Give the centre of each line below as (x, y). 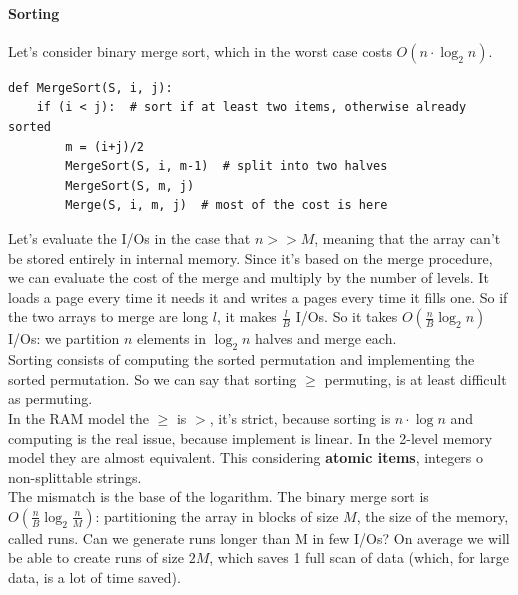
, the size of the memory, (432, 515)
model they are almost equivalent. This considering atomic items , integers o (246, 457)
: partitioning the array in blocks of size (217, 515)
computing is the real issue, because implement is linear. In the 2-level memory (250, 437)
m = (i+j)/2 (105, 146)
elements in (171, 338)
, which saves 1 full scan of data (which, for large (359, 557)
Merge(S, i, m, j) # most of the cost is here (226, 205)
